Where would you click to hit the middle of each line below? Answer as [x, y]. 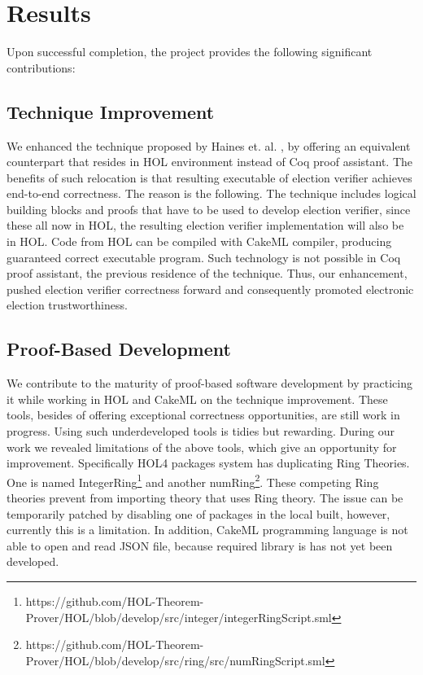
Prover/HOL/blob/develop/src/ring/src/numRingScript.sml [175, 660]
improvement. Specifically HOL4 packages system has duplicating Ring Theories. [208, 463]
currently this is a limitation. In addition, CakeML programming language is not [207, 530]
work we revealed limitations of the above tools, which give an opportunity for [202, 447]
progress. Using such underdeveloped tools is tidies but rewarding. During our [201, 431]
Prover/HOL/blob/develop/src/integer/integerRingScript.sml [179, 617]
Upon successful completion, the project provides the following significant [190, 52]
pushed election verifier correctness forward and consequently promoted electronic [210, 289]
